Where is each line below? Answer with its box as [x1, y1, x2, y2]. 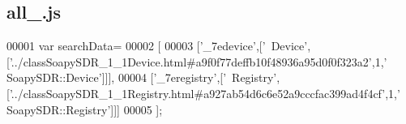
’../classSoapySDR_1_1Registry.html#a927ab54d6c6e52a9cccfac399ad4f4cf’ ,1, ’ [9, 84, 400, 101]
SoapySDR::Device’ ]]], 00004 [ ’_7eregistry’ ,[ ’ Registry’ [6, 69, 277, 86]
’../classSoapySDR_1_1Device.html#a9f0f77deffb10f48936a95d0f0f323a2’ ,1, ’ [9, 53, 387, 70]
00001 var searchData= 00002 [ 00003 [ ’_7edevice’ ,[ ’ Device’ [6, 37, 308, 54]
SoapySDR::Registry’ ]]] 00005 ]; [6, 100, 163, 118]
